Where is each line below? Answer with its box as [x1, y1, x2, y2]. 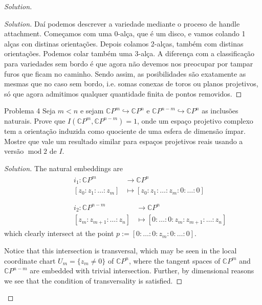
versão [4, 146, 24, 156]
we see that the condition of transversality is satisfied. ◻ [4, 275, 183, 286]
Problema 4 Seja [4, 105, 56, 116]
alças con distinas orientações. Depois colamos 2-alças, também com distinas [4, 38, 244, 49]
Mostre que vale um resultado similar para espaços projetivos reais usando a [4, 135, 243, 146]
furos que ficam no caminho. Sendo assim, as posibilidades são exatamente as [4, 68, 246, 79]
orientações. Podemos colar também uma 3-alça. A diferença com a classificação [4, 48, 254, 59]
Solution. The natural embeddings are [4, 162, 123, 173]
